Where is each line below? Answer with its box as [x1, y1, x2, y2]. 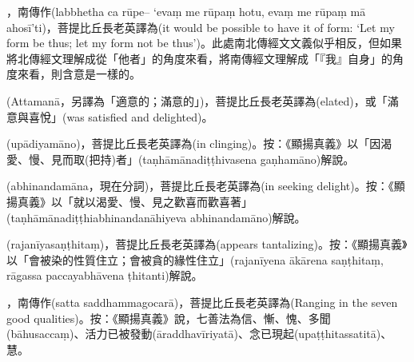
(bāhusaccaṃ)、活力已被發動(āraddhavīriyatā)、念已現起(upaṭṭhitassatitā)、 [6, 325, 392, 342]
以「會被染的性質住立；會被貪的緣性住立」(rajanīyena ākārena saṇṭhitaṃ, [6, 251, 384, 268]
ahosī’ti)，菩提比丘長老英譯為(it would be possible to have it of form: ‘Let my [6, 18, 395, 35]
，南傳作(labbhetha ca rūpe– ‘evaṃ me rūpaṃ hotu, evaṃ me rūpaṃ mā [6, 3, 366, 19]
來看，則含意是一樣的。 [17, 66, 141, 82]
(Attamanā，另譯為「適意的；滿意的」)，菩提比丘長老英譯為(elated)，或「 [6, 92, 388, 109]
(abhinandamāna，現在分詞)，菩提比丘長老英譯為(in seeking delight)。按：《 [6, 177, 394, 194]
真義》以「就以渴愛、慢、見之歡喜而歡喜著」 [17, 193, 253, 209]
